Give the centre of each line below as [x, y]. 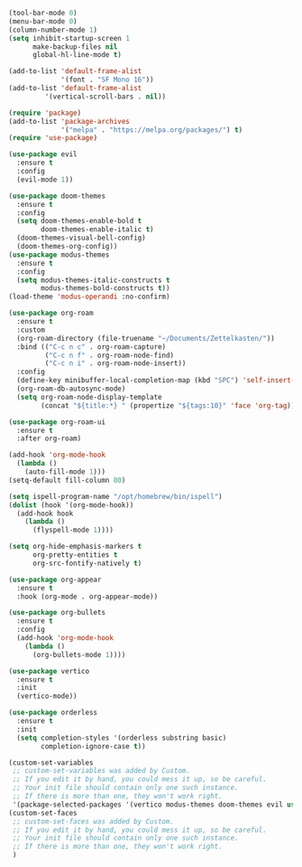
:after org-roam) [49, 438]
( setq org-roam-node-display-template [90, 397]
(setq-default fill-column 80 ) [67, 480]
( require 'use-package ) [53, 138]
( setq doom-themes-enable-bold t [79, 221]
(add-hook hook [45, 514]
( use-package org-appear [55, 580]
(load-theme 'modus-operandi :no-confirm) [89, 297]
